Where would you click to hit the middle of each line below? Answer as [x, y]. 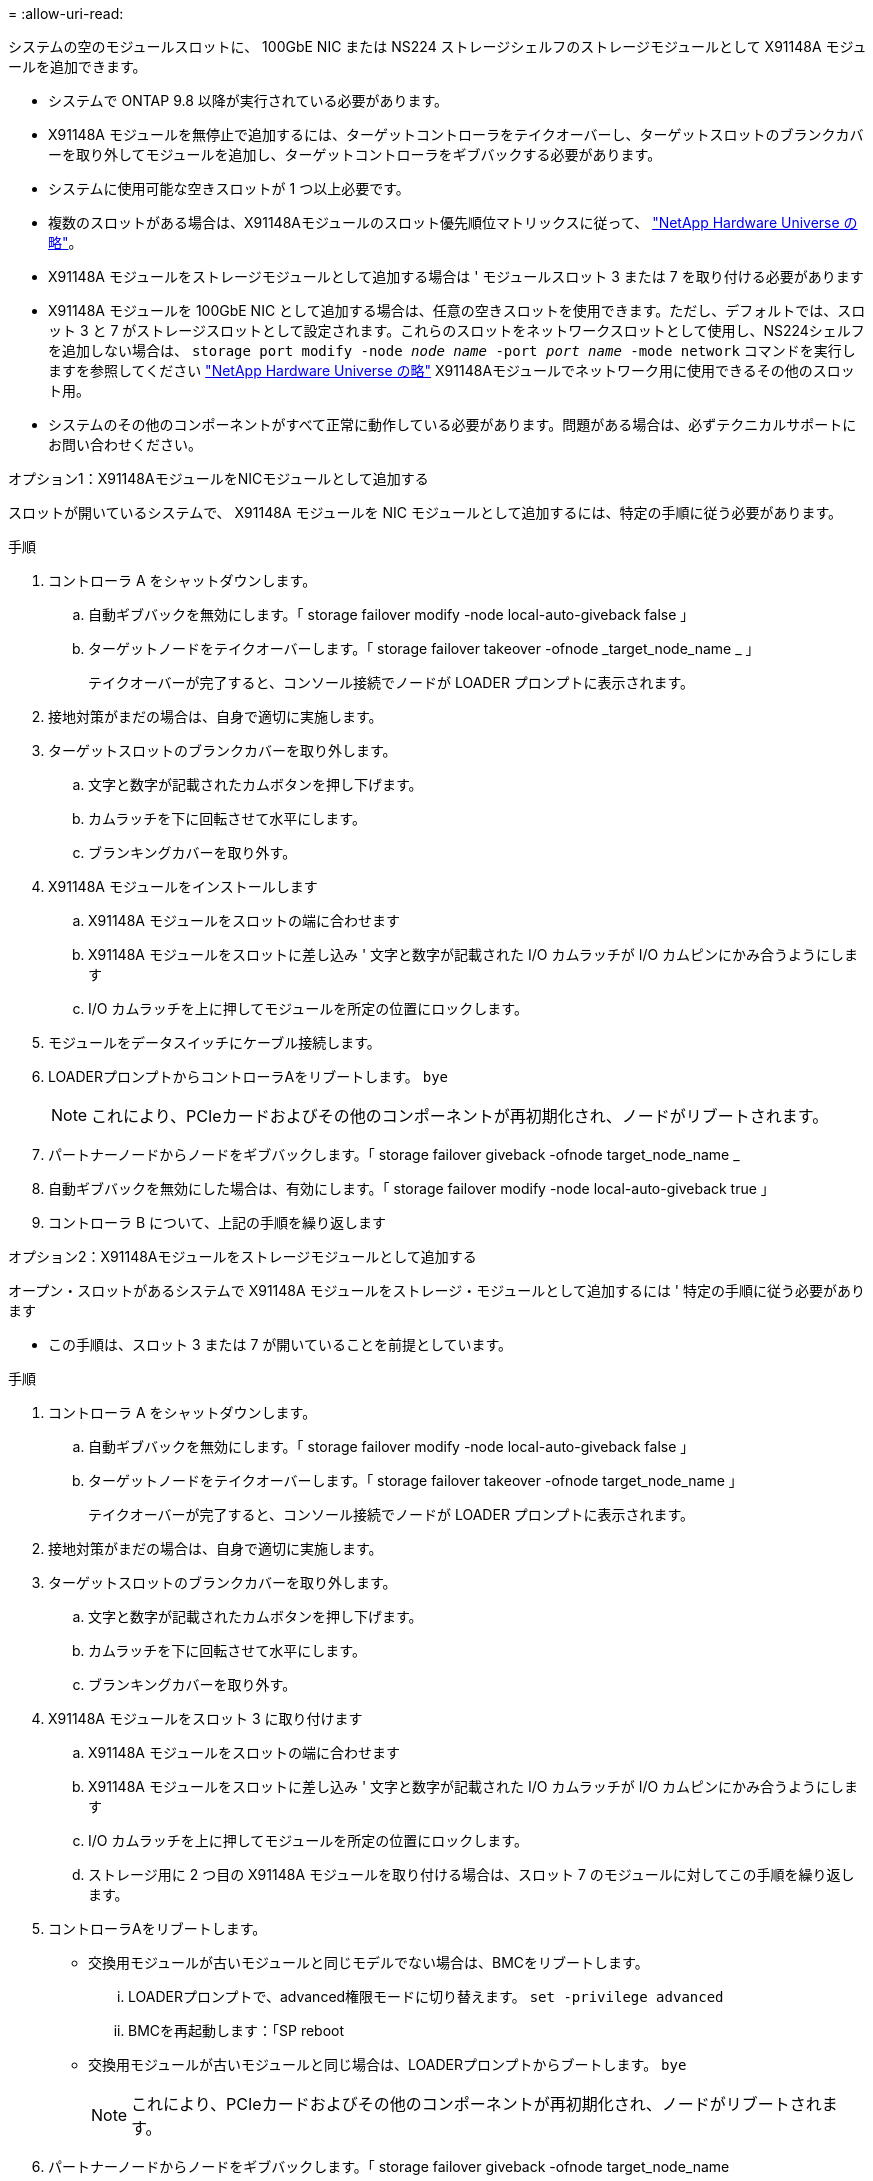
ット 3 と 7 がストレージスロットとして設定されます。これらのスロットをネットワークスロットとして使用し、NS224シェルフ [456, 330]
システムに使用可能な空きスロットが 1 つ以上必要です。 [229, 188]
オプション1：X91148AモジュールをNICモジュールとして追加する [218, 478]
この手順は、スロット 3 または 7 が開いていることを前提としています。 [280, 1344]
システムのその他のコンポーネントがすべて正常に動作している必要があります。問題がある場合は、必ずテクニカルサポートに [452, 424]
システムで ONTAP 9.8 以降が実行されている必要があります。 [248, 100]
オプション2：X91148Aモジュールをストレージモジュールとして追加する [242, 1256]
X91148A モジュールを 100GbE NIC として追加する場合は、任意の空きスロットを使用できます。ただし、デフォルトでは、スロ [457, 310]
